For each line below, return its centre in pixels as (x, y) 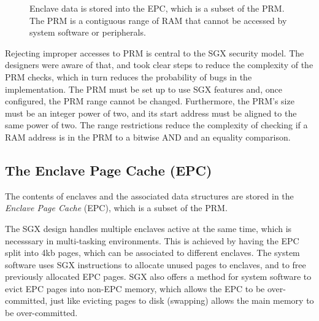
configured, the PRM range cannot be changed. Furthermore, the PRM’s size (150, 101)
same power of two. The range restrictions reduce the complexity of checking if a (156, 125)
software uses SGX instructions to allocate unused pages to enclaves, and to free (156, 264)
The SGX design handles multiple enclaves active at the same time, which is (148, 228)
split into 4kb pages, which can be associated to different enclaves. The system (152, 253)
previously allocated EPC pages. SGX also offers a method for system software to (158, 277)
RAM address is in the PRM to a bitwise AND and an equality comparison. (148, 137)
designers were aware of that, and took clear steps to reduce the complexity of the (159, 65)
